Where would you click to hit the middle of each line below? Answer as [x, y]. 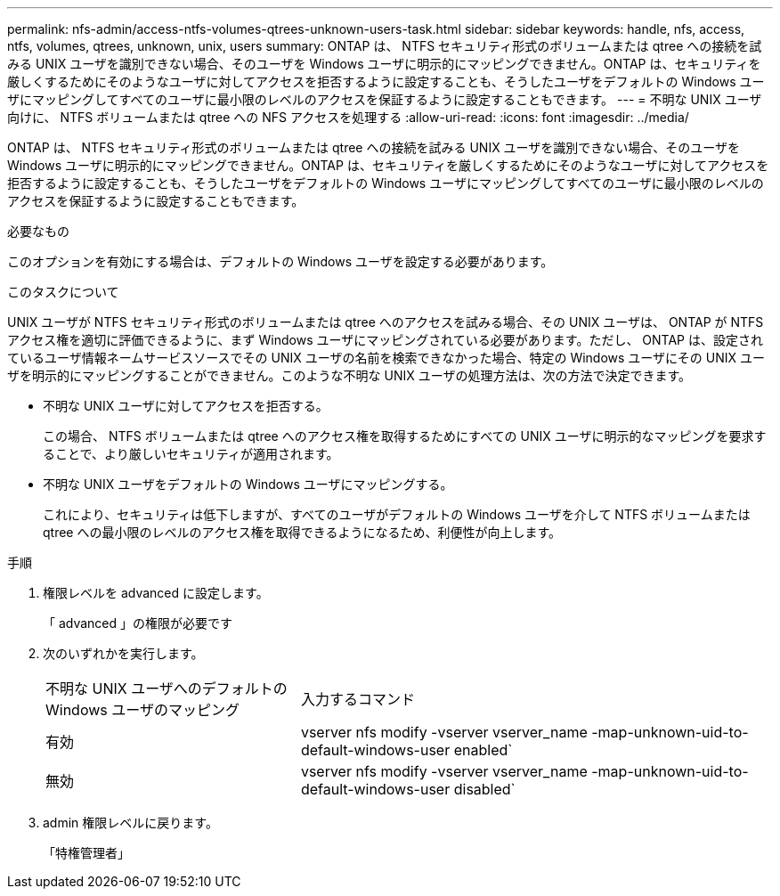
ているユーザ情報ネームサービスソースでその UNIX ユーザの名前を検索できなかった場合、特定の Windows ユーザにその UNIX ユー [386, 358]
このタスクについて [63, 292]
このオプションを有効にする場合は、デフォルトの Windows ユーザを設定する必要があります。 [280, 261]
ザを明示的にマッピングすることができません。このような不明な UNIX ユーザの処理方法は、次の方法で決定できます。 [349, 375]
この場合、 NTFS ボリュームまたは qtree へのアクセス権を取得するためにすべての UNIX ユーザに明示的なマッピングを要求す [405, 436]
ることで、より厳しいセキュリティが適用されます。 [191, 454]
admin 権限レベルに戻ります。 [130, 823]
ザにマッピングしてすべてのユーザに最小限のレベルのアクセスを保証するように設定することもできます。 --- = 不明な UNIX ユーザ [385, 99]
